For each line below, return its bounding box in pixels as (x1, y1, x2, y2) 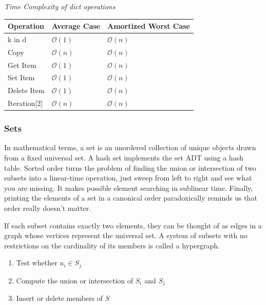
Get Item (8, 59, 36, 70)
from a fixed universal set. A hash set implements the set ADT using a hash (4, 152, 243, 163)
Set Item (8, 72, 35, 83)
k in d (8, 33, 27, 44)
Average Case (51, 21, 100, 31)
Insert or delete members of (16, 293, 103, 303)
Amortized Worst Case (107, 21, 190, 31)
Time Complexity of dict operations (4, 1, 116, 11)
